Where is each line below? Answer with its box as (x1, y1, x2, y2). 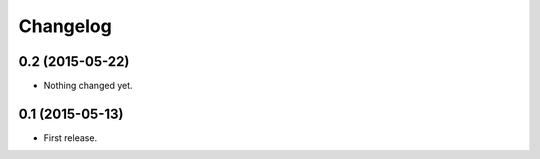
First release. (43, 131, 98, 144)
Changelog (18, 15, 112, 37)
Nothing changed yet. (43, 80, 134, 92)
